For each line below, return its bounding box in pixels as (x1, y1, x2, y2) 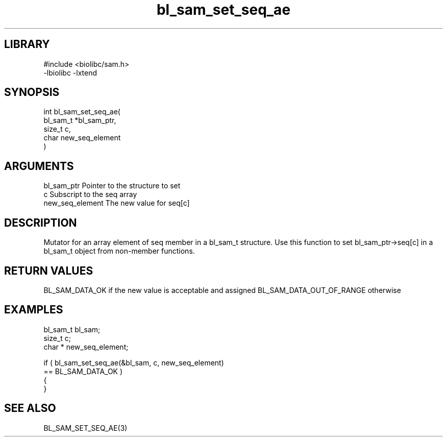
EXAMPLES (4, 303, 63, 316)
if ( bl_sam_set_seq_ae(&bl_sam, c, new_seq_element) (43, 358, 224, 367)
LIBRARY (4, 38, 50, 51)
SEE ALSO (4, 402, 56, 415)
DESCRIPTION (4, 216, 77, 229)
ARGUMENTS (4, 159, 74, 173)
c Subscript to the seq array (43, 190, 137, 199)
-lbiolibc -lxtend (43, 68, 97, 77)
